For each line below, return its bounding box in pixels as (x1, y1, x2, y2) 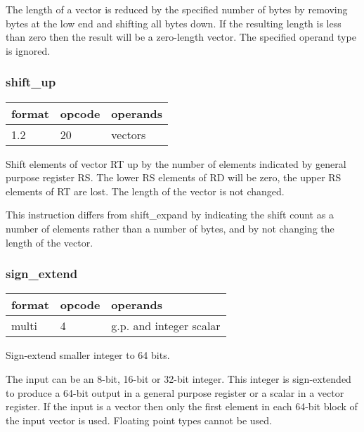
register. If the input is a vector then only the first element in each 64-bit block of (6, 399, 358, 414)
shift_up (6, 73, 56, 91)
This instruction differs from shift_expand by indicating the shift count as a (6, 207, 334, 222)
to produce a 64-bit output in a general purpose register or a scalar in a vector (6, 385, 344, 400)
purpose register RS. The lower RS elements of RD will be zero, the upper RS (6, 170, 342, 185)
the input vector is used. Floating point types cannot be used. (6, 412, 272, 427)
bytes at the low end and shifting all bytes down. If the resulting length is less (6, 15, 342, 30)
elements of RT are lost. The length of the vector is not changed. (6, 183, 285, 198)
